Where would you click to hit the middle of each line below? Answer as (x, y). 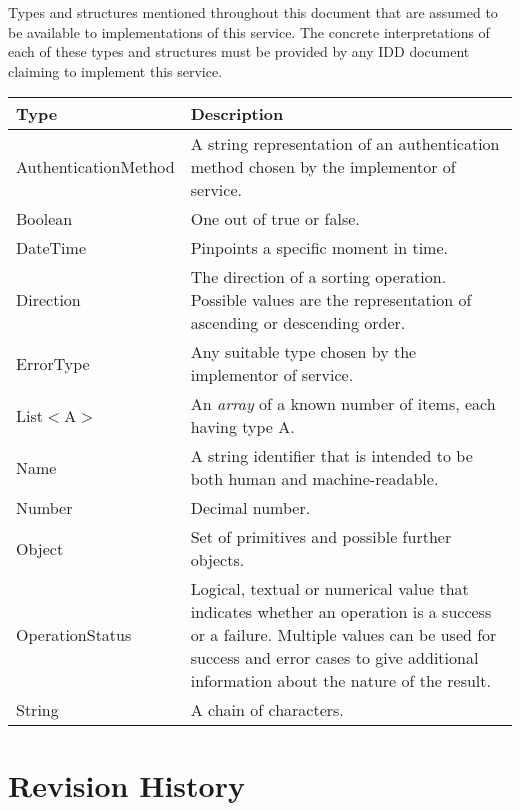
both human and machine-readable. (314, 479)
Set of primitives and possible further (321, 537)
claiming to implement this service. (115, 70)
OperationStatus (74, 635)
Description (237, 114)
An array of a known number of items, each (343, 404)
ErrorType (53, 363)
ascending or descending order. (298, 323)
